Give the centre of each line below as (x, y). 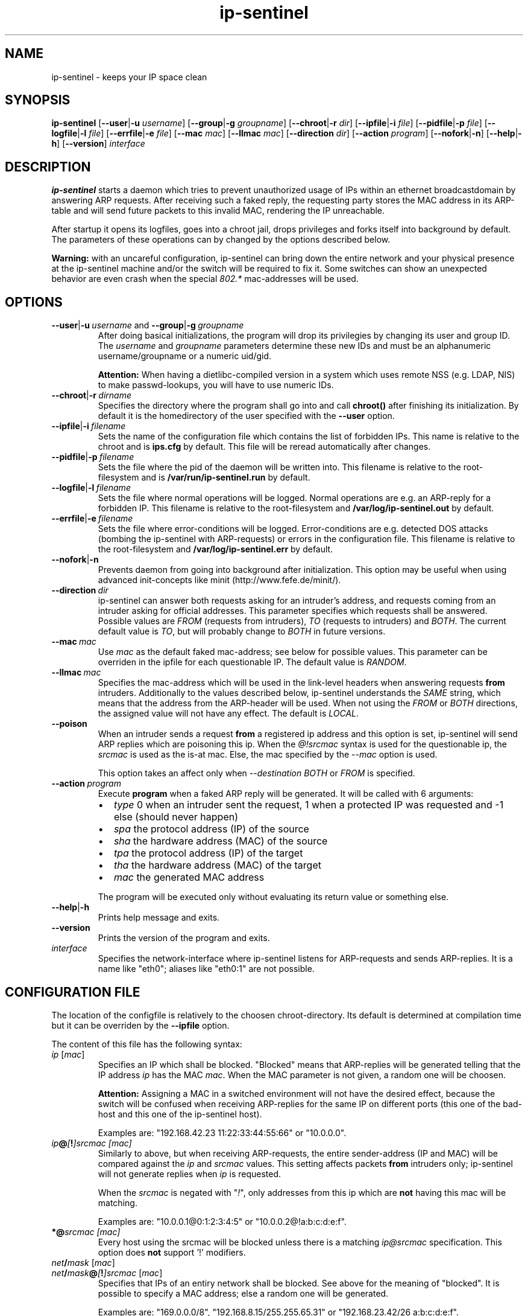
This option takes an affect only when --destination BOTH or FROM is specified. (256, 773)
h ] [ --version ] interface (98, 144)
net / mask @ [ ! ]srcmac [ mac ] (107, 1273)
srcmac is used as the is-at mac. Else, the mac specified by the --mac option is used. (268, 755)
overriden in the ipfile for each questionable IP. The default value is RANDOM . (252, 662)
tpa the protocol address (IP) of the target (208, 853)
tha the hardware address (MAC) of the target (217, 865)
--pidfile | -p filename (93, 457)
